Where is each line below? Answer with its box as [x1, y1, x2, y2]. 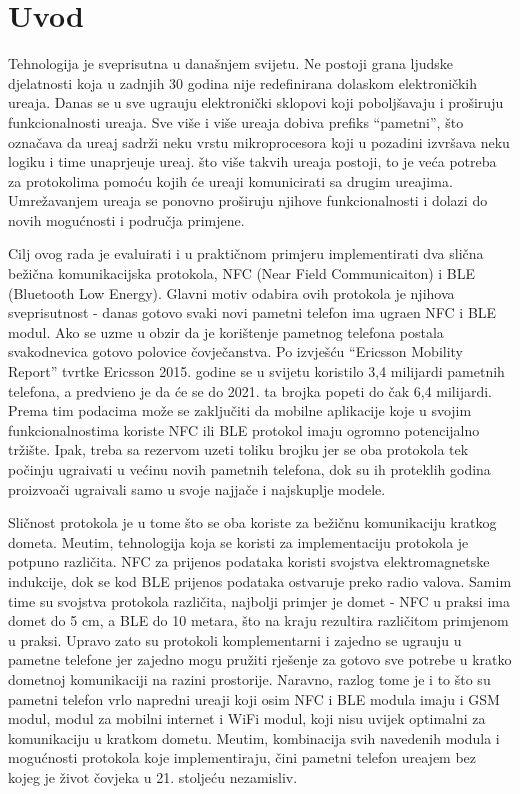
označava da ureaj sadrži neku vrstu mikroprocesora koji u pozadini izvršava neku [8, 131, 510, 152]
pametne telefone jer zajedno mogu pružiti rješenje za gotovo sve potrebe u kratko [8, 649, 512, 670]
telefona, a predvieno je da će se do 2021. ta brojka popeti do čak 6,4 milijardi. [8, 380, 492, 401]
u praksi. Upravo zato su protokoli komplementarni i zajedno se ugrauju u [8, 629, 462, 650]
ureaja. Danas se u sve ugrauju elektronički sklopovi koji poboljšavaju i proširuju [8, 92, 504, 113]
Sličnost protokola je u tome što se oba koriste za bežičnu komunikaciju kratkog [8, 512, 497, 533]
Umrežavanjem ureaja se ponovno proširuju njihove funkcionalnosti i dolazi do [8, 190, 488, 211]
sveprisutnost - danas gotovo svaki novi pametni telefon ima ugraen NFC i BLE [8, 302, 497, 323]
